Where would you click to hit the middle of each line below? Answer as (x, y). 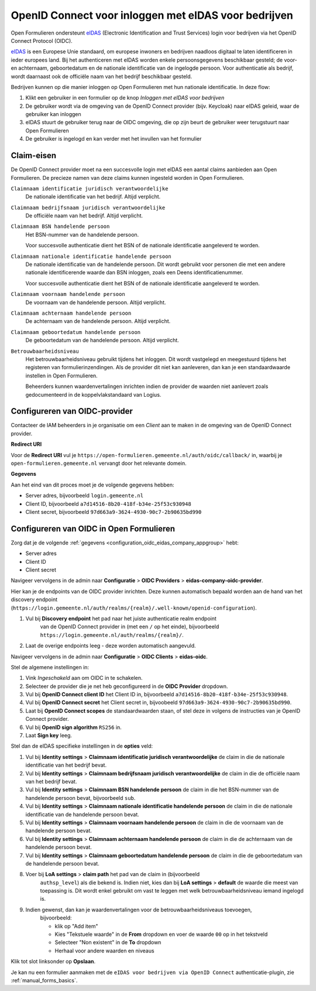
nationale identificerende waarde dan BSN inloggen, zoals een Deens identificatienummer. (134, 273)
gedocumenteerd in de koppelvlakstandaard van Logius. (93, 394)
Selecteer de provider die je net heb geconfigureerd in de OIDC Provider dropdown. (127, 686)
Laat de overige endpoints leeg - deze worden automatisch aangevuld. (111, 646)
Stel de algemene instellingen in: (50, 667)
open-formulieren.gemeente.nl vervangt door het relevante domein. (99, 463)
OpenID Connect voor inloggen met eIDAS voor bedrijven (152, 15)
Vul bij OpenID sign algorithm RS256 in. (74, 727)
